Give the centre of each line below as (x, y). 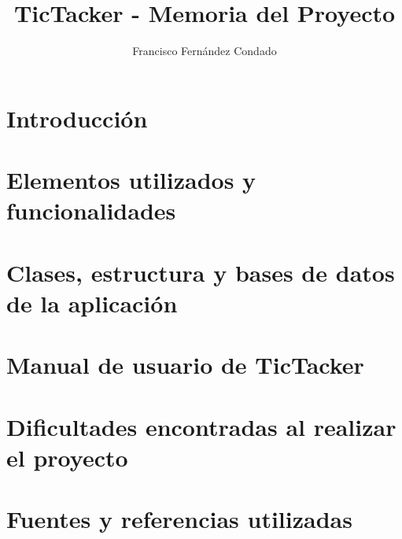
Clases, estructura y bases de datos (201, 272)
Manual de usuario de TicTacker (185, 365)
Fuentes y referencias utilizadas (179, 519)
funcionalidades (91, 210)
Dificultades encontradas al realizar (201, 426)
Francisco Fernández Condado (205, 51)
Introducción (77, 118)
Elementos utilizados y (131, 180)
